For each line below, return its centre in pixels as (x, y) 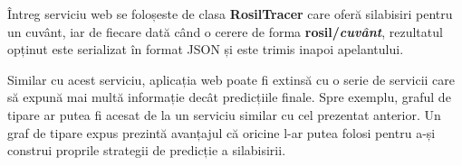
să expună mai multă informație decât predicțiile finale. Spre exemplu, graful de (229, 97)
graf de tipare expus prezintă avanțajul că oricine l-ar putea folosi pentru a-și (221, 132)
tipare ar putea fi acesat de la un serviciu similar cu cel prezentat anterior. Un (224, 114)
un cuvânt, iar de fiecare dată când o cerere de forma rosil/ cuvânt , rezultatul (225, 31)
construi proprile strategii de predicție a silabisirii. (147, 150)
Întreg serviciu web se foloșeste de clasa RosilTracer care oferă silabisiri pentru (230, 14)
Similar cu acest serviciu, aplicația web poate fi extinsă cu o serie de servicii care (231, 79)
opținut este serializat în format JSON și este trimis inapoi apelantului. (206, 49)
